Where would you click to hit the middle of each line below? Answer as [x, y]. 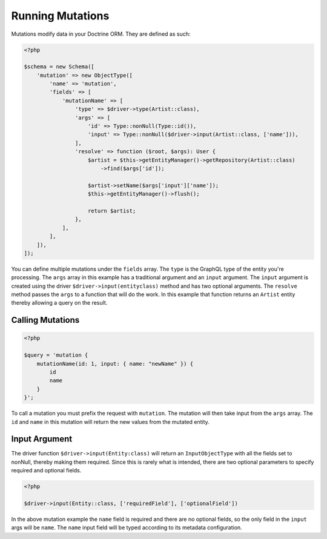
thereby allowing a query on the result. [59, 303]
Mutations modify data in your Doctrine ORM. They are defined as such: [101, 34]
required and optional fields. [46, 471]
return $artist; [112, 211]
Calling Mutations [45, 320]
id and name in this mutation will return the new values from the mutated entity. [111, 422]
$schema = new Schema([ [59, 67]
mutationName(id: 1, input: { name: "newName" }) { [115, 364]
